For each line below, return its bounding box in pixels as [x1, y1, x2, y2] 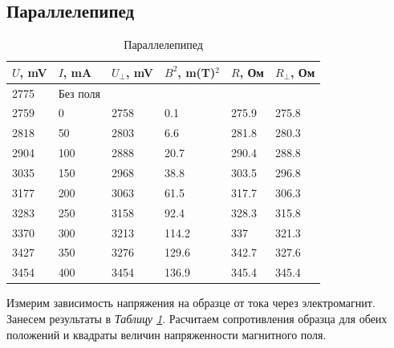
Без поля [58, 84, 100, 101]
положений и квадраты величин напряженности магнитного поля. [6, 326, 327, 342]
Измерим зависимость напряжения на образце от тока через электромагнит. [6, 294, 376, 311]
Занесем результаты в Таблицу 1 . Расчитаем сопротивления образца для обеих [6, 310, 388, 326]
